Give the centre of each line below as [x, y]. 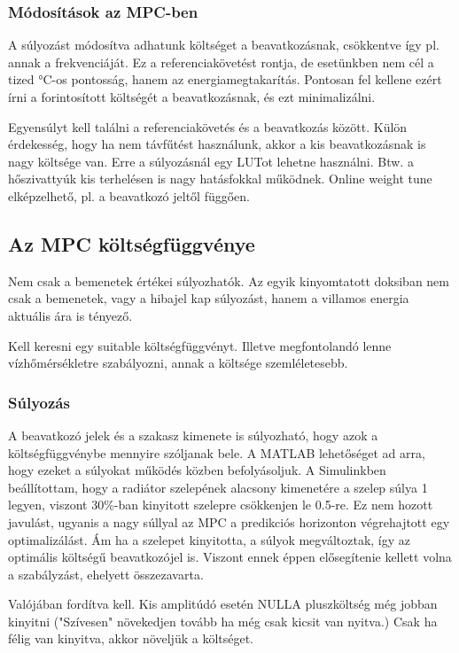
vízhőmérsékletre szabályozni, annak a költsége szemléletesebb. [178, 363]
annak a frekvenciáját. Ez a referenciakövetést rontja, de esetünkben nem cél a [221, 62]
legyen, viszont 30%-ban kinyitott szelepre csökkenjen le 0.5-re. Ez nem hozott [221, 505]
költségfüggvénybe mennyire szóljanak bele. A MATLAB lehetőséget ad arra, [217, 452]
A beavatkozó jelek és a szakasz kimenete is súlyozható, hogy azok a [193, 435]
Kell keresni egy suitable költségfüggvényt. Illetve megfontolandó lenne [200, 345]
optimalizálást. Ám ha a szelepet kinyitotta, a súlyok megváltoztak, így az [210, 539]
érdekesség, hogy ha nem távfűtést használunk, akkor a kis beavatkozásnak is [217, 144]
